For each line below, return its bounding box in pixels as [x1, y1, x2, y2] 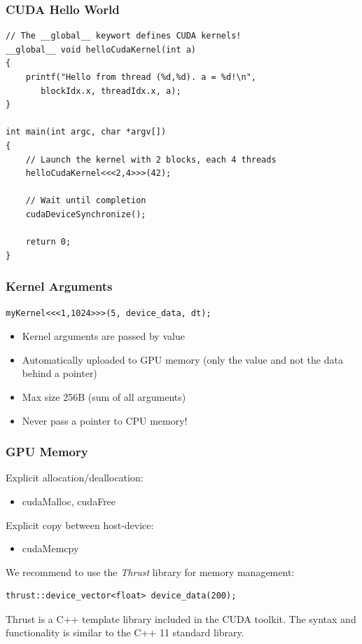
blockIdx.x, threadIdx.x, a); [41, 85, 181, 96]
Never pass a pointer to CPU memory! [22, 413, 188, 427]
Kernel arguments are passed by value [22, 329, 185, 343]
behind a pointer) [22, 366, 97, 381]
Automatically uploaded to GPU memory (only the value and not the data [22, 352, 343, 366]
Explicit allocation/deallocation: [6, 470, 144, 485]
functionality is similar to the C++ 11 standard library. [6, 625, 244, 640]
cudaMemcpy [22, 541, 79, 556]
